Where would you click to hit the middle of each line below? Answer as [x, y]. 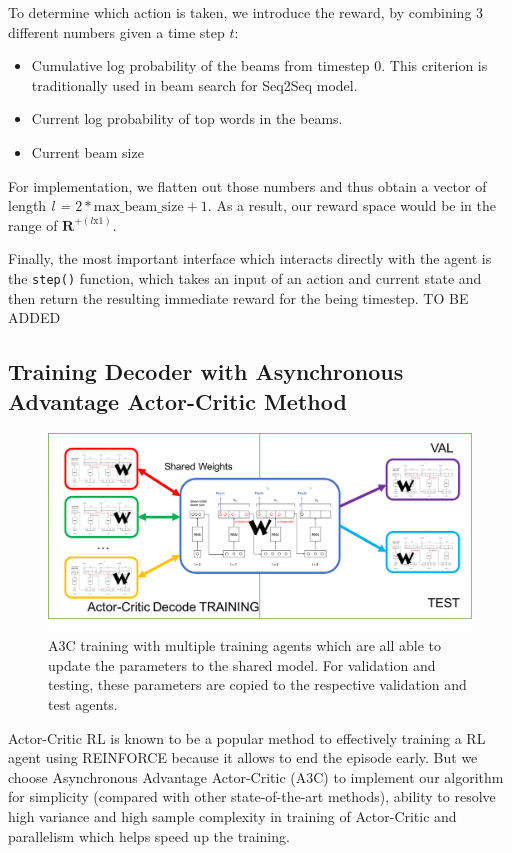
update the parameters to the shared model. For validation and [242, 664]
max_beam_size [138, 207]
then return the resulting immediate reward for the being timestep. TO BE [238, 297]
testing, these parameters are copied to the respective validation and [257, 684]
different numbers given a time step [116, 31]
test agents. [83, 704]
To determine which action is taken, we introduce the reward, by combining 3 [246, 12]
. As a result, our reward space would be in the [351, 205]
